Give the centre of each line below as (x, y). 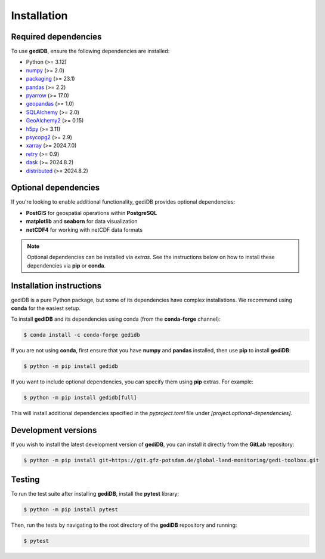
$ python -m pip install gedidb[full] (80, 398)
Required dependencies (56, 37)
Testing (25, 479)
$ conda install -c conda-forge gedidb (82, 335)
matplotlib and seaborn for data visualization (82, 222)
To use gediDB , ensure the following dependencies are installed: (90, 51)
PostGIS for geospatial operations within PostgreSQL (92, 213)
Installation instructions (56, 286)
